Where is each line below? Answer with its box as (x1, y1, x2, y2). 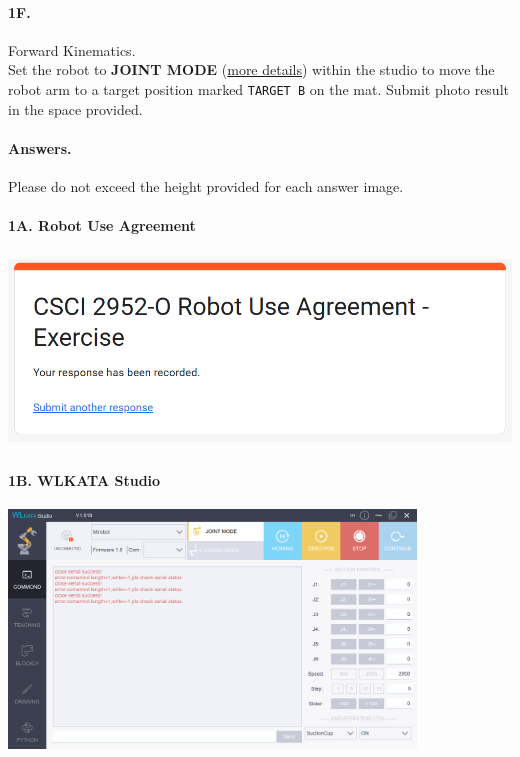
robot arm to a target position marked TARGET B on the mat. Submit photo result (8, 78, 509, 99)
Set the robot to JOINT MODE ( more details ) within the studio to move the (8, 59, 495, 80)
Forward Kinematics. (8, 39, 136, 60)
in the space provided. (8, 98, 143, 119)
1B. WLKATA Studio (8, 469, 161, 490)
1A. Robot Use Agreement (8, 215, 196, 236)
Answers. (8, 137, 72, 158)
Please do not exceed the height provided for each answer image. (8, 176, 404, 197)
